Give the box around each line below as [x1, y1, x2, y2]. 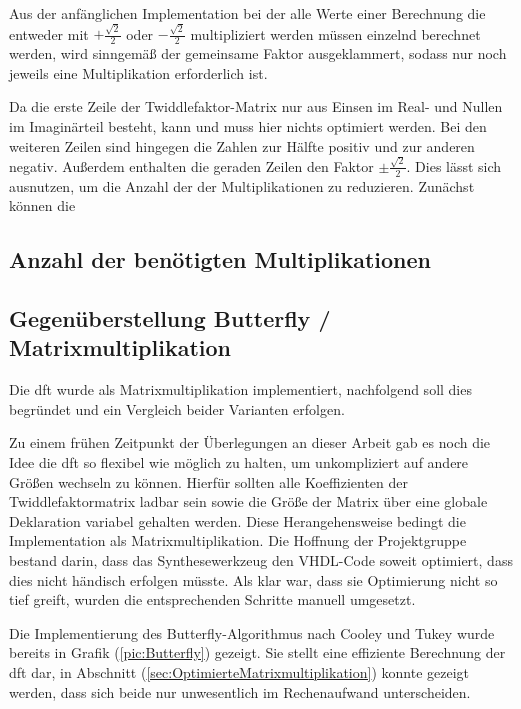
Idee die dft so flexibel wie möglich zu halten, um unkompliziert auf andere [9, 451, 469, 472]
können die [9, 195, 76, 216]
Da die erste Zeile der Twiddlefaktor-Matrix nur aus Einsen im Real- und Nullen [9, 96, 503, 117]
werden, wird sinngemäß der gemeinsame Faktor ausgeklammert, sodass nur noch [9, 43, 507, 64]
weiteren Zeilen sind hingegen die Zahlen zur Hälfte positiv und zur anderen [9, 135, 475, 156]
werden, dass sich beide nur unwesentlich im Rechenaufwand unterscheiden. [9, 681, 471, 702]
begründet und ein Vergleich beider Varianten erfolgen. [9, 398, 345, 419]
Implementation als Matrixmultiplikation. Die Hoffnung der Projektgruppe [9, 530, 467, 551]
